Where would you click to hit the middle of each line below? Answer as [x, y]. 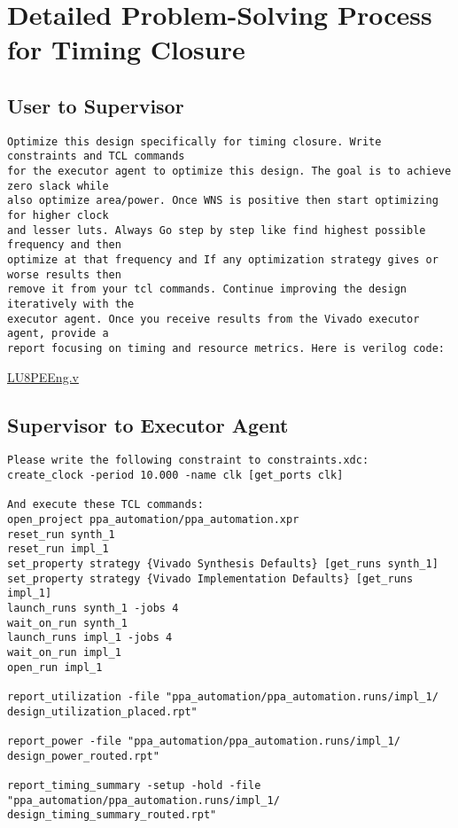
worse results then [64, 274]
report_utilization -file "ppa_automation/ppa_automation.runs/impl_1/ [223, 696]
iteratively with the [71, 304]
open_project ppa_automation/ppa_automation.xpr [153, 520]
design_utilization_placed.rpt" [102, 711]
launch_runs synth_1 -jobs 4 [93, 608]
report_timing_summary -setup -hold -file [134, 785]
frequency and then [64, 245]
